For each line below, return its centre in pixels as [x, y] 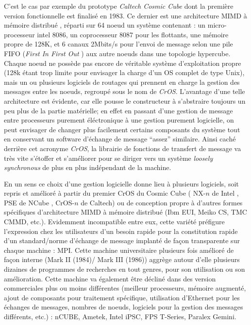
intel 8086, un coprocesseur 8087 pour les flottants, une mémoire [133, 34]
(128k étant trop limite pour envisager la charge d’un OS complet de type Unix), [124, 72]
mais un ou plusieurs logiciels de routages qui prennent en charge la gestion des [122, 82]
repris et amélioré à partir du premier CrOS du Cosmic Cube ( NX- [105, 193]
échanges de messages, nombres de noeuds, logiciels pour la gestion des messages [124, 307]
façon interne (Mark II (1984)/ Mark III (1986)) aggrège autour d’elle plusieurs [122, 259]
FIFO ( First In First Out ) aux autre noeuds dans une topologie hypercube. [117, 53]
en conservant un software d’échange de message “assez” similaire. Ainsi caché [120, 139]
